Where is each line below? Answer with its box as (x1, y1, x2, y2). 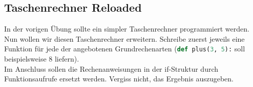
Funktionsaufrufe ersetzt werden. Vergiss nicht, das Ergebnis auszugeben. (4, 73, 234, 84)
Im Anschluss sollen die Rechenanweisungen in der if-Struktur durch (4, 63, 219, 74)
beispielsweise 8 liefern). (4, 53, 79, 64)
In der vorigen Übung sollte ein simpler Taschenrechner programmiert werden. (4, 23, 249, 34)
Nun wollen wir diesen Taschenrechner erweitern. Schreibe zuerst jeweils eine (4, 33, 245, 44)
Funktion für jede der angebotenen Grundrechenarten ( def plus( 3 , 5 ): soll (4, 43, 245, 54)
